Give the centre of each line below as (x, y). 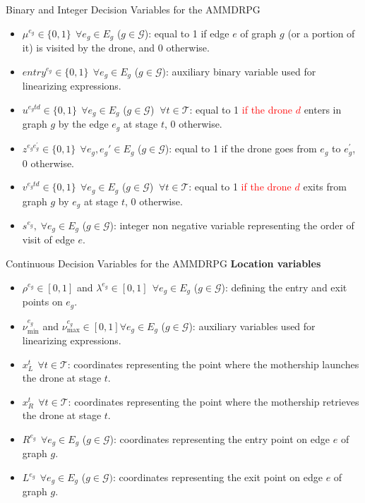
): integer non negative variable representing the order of (232, 225)
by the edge (83, 124)
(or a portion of (321, 33)
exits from (325, 187)
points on (42, 302)
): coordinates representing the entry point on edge (220, 438)
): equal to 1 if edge (187, 33)
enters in (323, 109)
